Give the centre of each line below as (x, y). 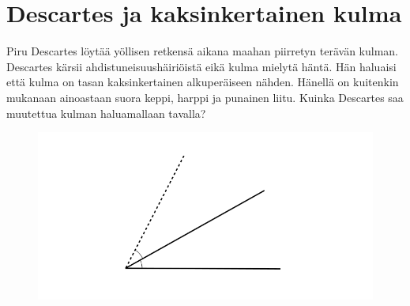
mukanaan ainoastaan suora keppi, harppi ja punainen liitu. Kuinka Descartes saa (205, 97)
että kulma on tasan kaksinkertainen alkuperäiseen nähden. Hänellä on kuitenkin (203, 82)
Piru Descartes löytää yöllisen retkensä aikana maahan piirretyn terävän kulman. (203, 51)
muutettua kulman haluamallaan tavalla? (106, 113)
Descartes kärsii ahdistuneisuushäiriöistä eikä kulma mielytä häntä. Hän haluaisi (201, 66)
